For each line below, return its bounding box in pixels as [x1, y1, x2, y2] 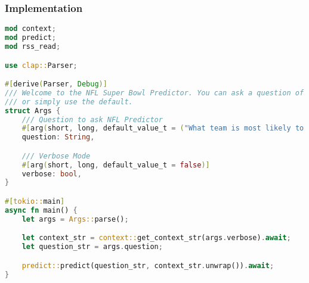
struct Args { [5, 106, 61, 115]
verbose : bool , [21, 169, 82, 178]
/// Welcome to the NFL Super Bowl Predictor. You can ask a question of [5, 88, 304, 97]
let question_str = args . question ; [21, 242, 163, 251]
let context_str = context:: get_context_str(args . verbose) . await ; [21, 234, 291, 242]
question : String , [21, 133, 95, 142]
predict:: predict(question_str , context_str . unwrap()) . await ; [21, 261, 274, 270]
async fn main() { [5, 206, 78, 214]
